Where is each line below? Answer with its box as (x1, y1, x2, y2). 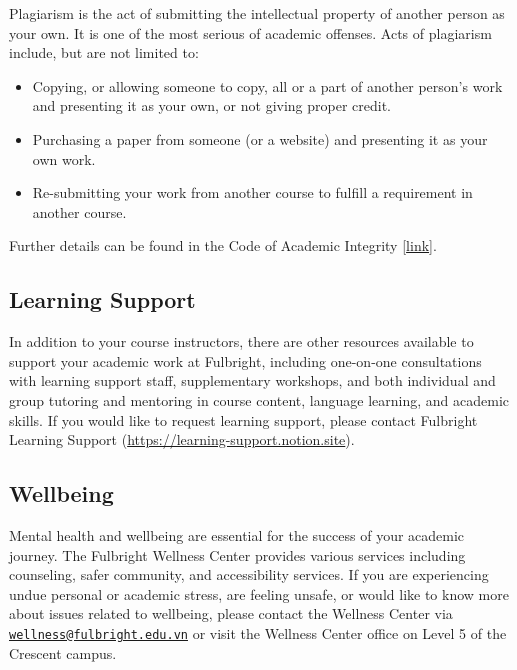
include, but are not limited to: (9, 42, 199, 63)
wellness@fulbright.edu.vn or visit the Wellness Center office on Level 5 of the (9, 622, 507, 643)
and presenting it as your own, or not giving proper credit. (32, 95, 391, 116)
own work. (32, 148, 96, 169)
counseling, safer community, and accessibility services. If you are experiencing (9, 564, 489, 585)
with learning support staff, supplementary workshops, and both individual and (9, 370, 496, 391)
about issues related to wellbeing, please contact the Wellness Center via (9, 603, 453, 624)
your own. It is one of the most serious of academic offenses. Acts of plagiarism (9, 22, 492, 43)
